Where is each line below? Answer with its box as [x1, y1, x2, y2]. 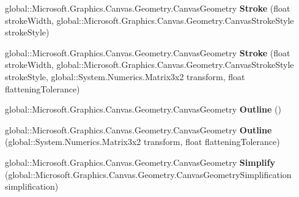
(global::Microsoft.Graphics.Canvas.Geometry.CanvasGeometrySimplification [5, 168, 292, 180]
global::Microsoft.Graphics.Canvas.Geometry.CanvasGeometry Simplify [5, 155, 275, 168]
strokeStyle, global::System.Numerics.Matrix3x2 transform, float [5, 70, 245, 83]
